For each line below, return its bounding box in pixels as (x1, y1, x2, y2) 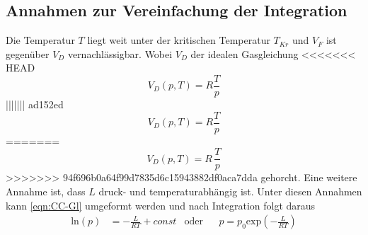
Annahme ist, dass (6, 183, 86, 198)
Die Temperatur (6, 33, 75, 47)
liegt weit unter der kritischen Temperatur (87, 33, 270, 47)
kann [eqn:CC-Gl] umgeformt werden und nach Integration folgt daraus (6, 197, 316, 212)
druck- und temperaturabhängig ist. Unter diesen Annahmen (98, 183, 362, 198)
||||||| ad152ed (6, 97, 64, 112)
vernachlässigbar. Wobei (67, 46, 173, 61)
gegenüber (6, 46, 50, 61)
